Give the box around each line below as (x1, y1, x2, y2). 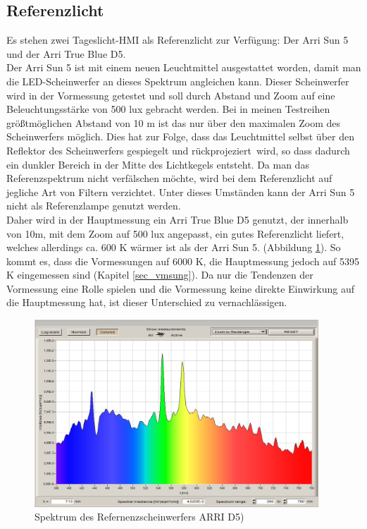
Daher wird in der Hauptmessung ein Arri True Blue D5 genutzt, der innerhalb (6, 212, 349, 226)
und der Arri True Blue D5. (6, 46, 126, 61)
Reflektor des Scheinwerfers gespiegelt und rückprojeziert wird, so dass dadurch (6, 142, 350, 157)
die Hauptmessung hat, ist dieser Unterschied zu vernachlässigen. (6, 295, 287, 310)
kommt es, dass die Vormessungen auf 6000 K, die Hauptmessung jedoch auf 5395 (6, 253, 360, 268)
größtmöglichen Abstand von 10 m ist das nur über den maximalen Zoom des (6, 115, 341, 130)
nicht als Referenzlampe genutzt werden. (6, 198, 181, 213)
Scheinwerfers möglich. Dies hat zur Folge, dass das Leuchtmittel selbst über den (6, 129, 354, 144)
